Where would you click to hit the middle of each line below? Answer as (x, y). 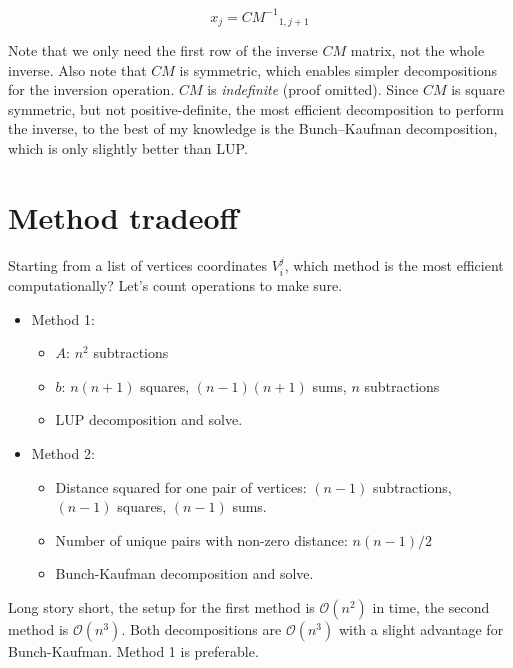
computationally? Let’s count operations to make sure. (175, 285)
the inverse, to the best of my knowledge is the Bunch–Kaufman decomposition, (253, 128)
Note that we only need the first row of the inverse (163, 49)
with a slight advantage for (421, 629)
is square (478, 89)
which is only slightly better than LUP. (128, 147)
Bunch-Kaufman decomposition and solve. (184, 573)
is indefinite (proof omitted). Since (313, 89)
